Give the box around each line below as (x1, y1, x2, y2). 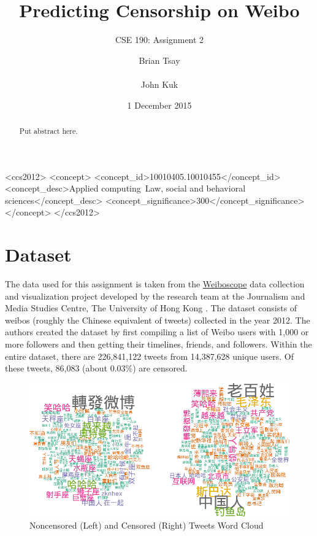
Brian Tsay (139, 53, 180, 66)
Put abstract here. (19, 125, 78, 136)
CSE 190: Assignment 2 (115, 33, 204, 46)
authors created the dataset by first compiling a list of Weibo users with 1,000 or (5, 325, 309, 338)
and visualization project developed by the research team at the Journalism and (5, 289, 305, 302)
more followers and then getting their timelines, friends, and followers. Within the (5, 338, 312, 351)
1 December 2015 (127, 98, 192, 111)
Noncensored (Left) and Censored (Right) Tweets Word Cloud (29, 518, 264, 531)
